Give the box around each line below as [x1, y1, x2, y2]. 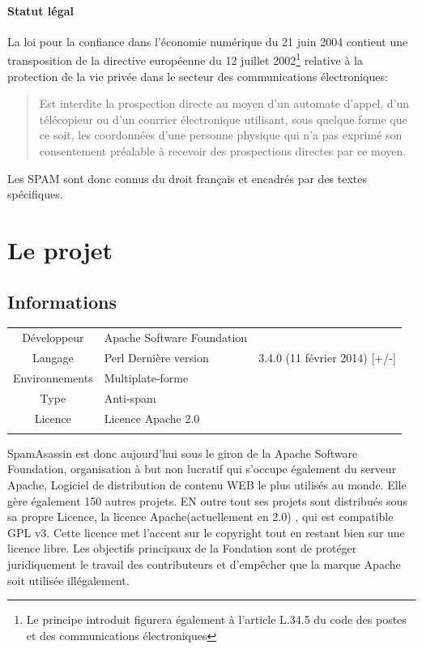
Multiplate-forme [104, 369, 189, 386]
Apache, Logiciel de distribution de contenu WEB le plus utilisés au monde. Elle [7, 476, 407, 493]
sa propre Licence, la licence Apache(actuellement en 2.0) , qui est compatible [7, 508, 394, 525]
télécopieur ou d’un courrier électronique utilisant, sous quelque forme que [39, 110, 407, 127]
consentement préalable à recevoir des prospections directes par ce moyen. [39, 143, 407, 160]
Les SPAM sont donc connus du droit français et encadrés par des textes [7, 169, 368, 186]
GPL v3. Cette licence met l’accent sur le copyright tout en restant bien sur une [7, 523, 405, 540]
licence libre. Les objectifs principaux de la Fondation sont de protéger [7, 540, 357, 557]
